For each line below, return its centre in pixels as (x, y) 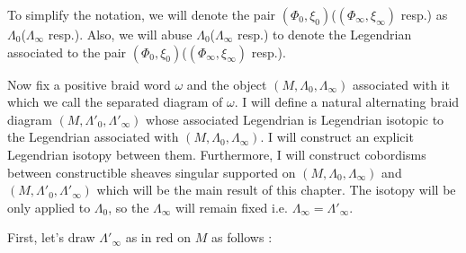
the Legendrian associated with (93, 137)
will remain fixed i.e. (232, 207)
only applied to (49, 207)
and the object (227, 84)
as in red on (158, 237)
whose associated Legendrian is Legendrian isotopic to (295, 119)
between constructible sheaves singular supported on (152, 172)
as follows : (242, 237)
